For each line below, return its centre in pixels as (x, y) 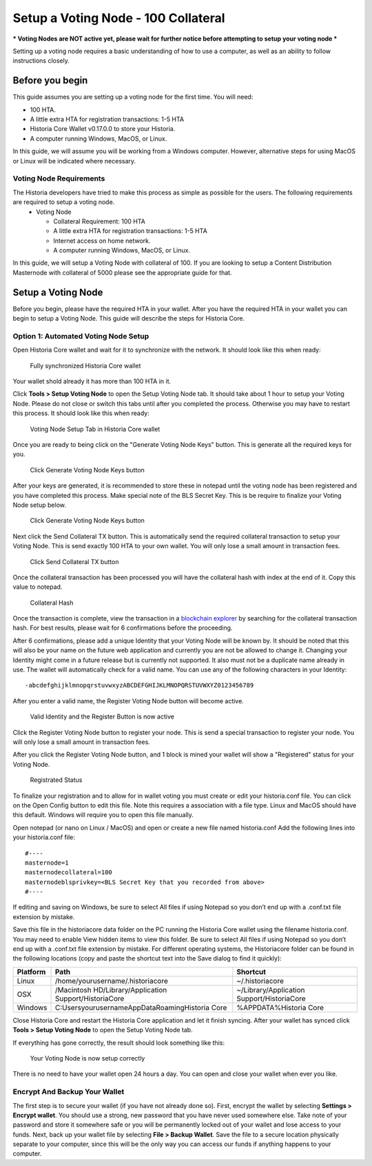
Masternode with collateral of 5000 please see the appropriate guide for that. (122, 272)
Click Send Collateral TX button (74, 561)
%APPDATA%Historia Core (280, 1007)
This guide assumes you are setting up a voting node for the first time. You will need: (133, 97)
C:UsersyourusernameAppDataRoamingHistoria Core (141, 1007)
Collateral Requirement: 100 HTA (100, 221)
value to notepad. (38, 587)
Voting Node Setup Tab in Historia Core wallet (95, 429)
